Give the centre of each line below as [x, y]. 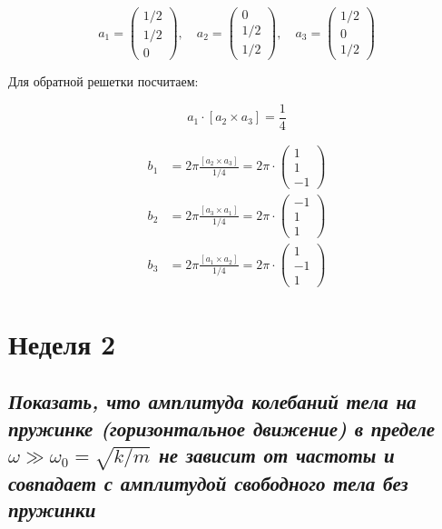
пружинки [52, 509]
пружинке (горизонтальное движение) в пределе [222, 428]
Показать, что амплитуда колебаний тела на [212, 401]
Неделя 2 [62, 343]
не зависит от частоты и [277, 454]
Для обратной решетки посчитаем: [103, 81]
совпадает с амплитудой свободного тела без [208, 483]
